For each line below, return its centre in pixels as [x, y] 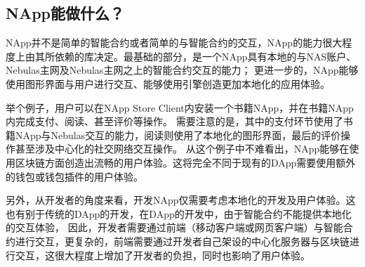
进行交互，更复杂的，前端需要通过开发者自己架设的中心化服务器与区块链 [182, 241]
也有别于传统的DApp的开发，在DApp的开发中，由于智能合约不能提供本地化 [179, 213]
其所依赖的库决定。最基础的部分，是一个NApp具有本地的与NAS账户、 [195, 56]
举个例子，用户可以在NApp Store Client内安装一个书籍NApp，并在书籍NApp [180, 107]
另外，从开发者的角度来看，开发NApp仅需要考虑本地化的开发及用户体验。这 [181, 200]
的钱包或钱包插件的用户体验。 [74, 176]
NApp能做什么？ [65, 13]
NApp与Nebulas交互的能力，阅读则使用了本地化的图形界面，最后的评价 [178, 135]
